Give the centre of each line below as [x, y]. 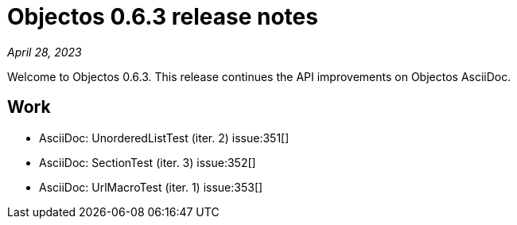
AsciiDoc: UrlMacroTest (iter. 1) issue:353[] [151, 187]
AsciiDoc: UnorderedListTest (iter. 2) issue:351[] [164, 138]
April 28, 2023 [45, 52]
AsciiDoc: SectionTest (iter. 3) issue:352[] [148, 162]
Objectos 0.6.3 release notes [163, 17]
